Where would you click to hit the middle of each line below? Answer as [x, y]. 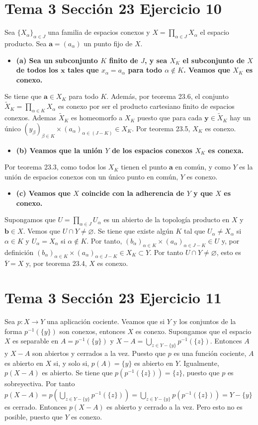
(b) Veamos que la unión [59, 150]
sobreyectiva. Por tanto [40, 383]
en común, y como [203, 167]
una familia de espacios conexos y [99, 32]
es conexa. [226, 150]
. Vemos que [42, 231]
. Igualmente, [199, 363]
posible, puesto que [34, 416]
